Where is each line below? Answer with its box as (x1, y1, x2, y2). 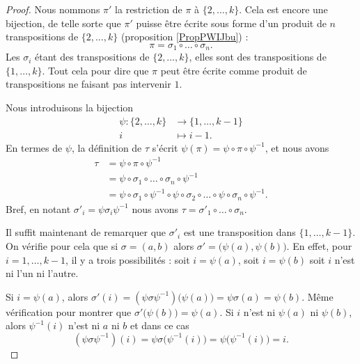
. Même (302, 289, 334, 303)
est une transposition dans (183, 225, 296, 239)
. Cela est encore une (239, 2, 328, 16)
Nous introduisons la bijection (6, 100, 134, 115)
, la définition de (71, 140, 142, 155)
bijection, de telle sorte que (6, 15, 121, 30)
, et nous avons (265, 140, 329, 155)
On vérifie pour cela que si (6, 238, 118, 253)
